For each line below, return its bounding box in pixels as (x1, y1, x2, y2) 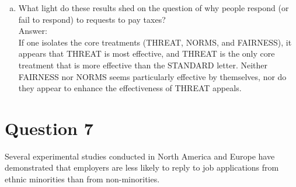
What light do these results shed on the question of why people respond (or (18, 2, 289, 13)
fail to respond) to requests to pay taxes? (18, 13, 166, 25)
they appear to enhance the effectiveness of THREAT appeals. (18, 82, 242, 94)
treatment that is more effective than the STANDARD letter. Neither (18, 58, 268, 71)
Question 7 (5, 116, 93, 140)
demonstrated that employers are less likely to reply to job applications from (5, 161, 279, 174)
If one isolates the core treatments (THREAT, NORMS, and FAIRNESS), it (18, 36, 292, 48)
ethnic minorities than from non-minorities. (5, 173, 160, 185)
